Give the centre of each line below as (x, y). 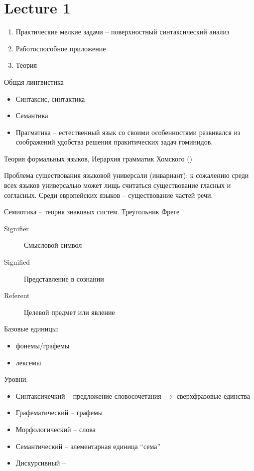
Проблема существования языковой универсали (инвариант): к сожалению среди (127, 175)
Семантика (32, 115)
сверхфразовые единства (213, 395)
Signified (17, 262)
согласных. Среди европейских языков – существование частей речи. (109, 195)
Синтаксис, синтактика (50, 98)
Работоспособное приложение (61, 48)
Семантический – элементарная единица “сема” (88, 446)
